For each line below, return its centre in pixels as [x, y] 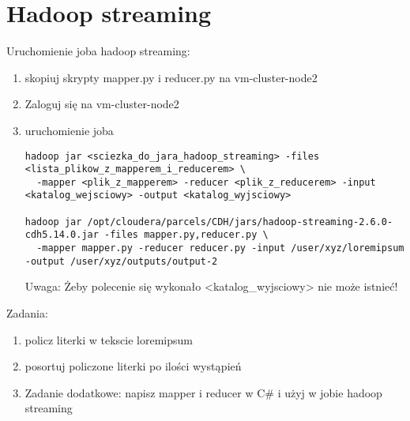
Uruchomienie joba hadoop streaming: [98, 51]
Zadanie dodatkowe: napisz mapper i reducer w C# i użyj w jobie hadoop [203, 392]
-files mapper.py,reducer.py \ [186, 235]
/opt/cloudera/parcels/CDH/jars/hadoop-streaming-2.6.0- [240, 222]
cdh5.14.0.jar [62, 235]
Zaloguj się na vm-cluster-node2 [102, 104]
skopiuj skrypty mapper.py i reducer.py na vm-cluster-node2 [171, 77]
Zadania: [27, 313]
